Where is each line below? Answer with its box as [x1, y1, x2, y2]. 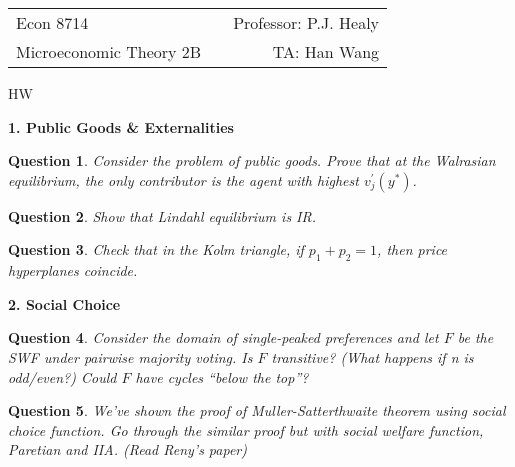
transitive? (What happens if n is [271, 346, 474, 367]
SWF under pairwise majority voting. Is [8, 346, 253, 367]
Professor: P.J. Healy [233, 11, 380, 34]
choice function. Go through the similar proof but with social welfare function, [8, 419, 484, 440]
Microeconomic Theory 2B [16, 40, 202, 63]
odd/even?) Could [8, 366, 117, 387]
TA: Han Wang [272, 40, 380, 63]
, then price [377, 239, 448, 260]
